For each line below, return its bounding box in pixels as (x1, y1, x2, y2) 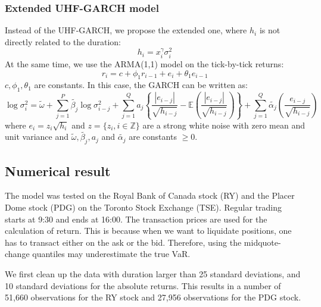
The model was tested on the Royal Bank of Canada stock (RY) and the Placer (5, 189, 295, 202)
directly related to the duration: (5, 35, 121, 48)
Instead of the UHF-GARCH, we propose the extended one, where (5, 24, 247, 36)
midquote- (244, 236, 281, 248)
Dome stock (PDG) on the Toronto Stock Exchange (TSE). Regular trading (5, 201, 282, 213)
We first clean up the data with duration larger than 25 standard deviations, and (5, 267, 301, 280)
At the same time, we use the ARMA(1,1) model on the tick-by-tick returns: (5, 57, 284, 70)
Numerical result (5, 161, 111, 180)
